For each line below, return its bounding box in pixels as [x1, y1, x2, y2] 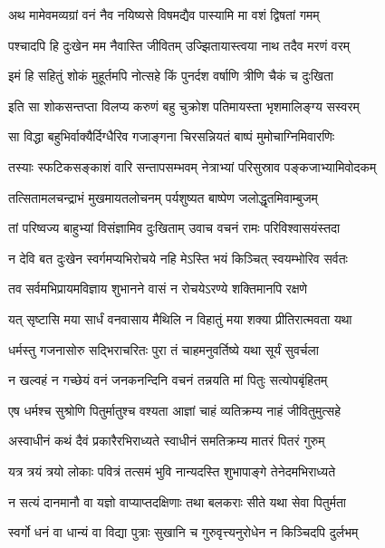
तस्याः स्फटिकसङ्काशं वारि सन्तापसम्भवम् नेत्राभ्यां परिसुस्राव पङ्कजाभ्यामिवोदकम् [8, 157, 377, 176]
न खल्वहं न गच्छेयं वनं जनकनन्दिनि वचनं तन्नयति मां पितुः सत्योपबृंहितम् [8, 370, 328, 389]
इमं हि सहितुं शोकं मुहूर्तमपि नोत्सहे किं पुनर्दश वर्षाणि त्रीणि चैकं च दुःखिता [8, 66, 333, 85]
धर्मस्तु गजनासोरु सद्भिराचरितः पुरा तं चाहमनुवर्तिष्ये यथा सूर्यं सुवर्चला [8, 340, 319, 359]
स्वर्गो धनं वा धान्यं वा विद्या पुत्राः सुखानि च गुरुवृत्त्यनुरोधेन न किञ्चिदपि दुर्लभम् [8, 523, 359, 542]
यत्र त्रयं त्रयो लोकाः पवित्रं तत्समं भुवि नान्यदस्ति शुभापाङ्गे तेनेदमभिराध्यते [8, 461, 336, 480]
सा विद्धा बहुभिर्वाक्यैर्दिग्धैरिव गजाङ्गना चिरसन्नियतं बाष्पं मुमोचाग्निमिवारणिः [8, 127, 335, 146]
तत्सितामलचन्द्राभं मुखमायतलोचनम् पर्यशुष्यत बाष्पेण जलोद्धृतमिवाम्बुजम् [8, 187, 318, 207]
